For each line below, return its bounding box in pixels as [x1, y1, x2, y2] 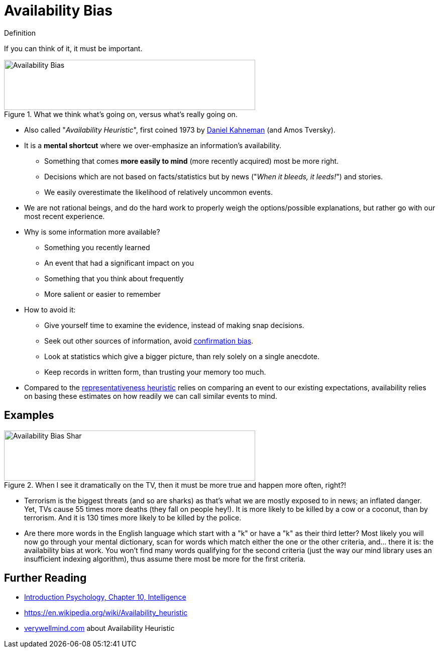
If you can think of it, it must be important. [4, 44, 143, 53]
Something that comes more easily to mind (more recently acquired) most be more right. [44, 156, 339, 165]
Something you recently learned [44, 243, 150, 252]
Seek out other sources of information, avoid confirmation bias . [44, 336, 254, 345]
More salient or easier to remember [44, 289, 161, 298]
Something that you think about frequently [44, 274, 184, 283]
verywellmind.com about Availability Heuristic [24, 624, 175, 633]
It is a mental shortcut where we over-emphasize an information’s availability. [24, 141, 281, 150]
